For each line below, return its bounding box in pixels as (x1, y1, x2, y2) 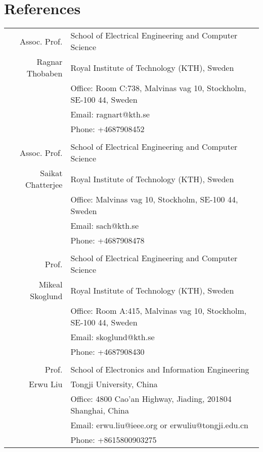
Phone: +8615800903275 (70, 434, 157, 446)
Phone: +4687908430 (70, 346, 145, 358)
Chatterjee (25, 179, 63, 191)
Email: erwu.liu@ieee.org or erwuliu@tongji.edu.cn (70, 419, 248, 431)
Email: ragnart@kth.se (70, 108, 150, 120)
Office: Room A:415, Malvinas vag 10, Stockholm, (70, 305, 247, 317)
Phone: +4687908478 (70, 234, 145, 246)
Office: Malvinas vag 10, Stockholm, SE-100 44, (70, 193, 238, 206)
